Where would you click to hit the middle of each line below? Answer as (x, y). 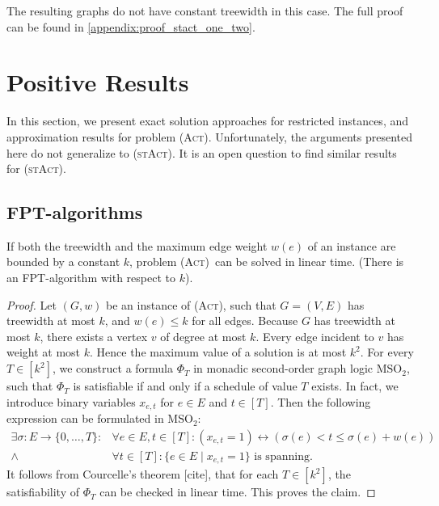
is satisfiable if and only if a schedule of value (185, 386)
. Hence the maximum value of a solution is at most (218, 352)
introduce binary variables (71, 401)
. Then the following (321, 401)
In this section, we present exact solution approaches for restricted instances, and (207, 121)
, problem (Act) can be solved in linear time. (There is (267, 261)
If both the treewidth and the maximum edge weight (137, 245)
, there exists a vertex (94, 336)
